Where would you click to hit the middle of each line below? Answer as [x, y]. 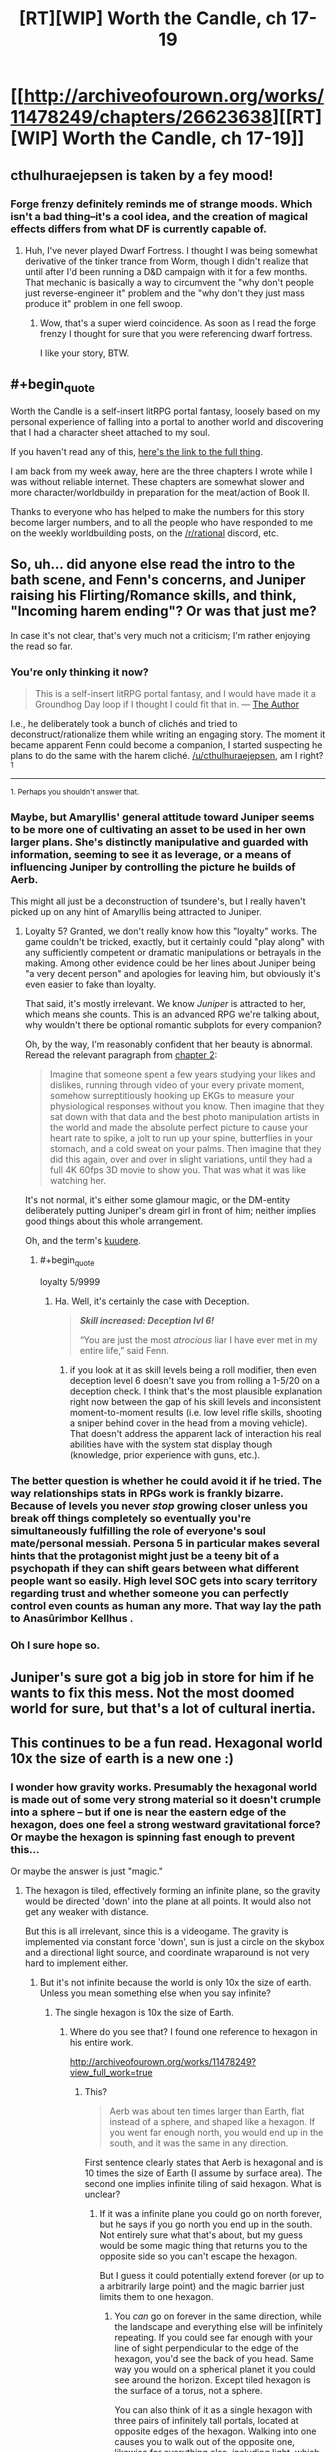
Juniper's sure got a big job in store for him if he [162, 1677]
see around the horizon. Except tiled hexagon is [212, 2380]
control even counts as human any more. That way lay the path [166, 1605]
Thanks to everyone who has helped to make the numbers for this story [157, 511]
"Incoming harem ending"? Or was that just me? [163, 611]
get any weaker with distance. [86, 1911]
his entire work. [101, 2042]
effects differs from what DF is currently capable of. [138, 229]
